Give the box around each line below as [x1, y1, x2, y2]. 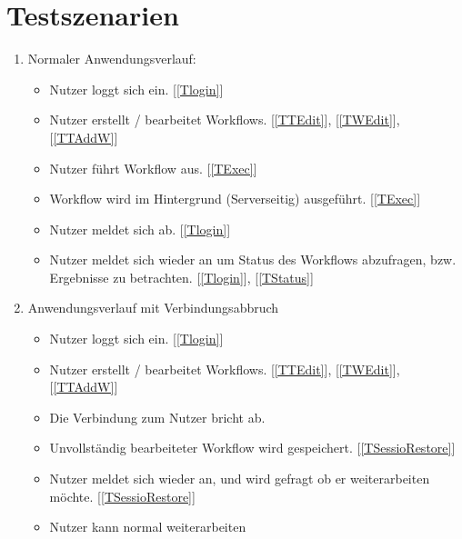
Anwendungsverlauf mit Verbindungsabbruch [27, 298, 279, 317]
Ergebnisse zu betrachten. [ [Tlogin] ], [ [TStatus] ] [49, 267, 314, 286]
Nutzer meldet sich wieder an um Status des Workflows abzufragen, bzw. [49, 250, 457, 269]
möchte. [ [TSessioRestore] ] [49, 486, 196, 505]
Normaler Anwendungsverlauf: [27, 49, 196, 68]
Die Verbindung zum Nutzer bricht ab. [49, 407, 266, 426]
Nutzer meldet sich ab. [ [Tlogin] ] [49, 219, 231, 238]
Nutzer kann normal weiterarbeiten [49, 517, 246, 536]
